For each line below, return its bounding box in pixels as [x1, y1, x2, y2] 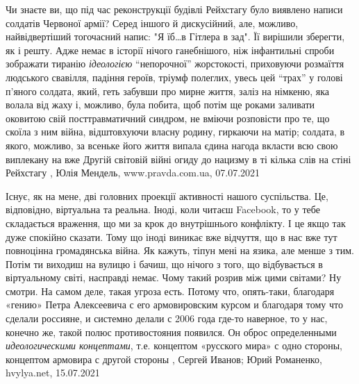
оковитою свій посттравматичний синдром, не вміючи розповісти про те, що [6, 110, 330, 125]
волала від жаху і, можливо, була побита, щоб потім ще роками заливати [6, 97, 315, 112]
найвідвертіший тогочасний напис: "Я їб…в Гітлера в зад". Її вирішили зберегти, [6, 29, 345, 44]
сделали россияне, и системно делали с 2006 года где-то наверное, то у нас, [6, 311, 328, 326]
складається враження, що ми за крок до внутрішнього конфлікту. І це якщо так [6, 215, 346, 230]
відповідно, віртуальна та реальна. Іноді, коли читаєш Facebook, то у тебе [6, 202, 320, 217]
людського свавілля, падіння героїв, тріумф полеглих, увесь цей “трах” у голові [6, 69, 343, 84]
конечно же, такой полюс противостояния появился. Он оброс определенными [6, 324, 337, 339]
